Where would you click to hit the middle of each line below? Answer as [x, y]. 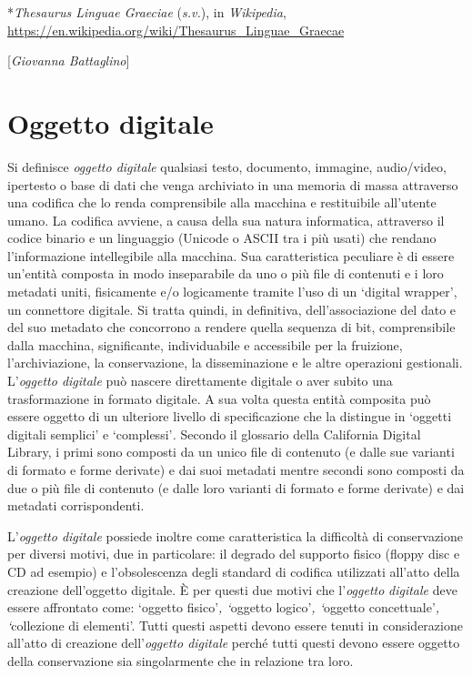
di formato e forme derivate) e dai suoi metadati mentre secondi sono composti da [236, 469]
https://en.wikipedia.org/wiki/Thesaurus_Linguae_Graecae [176, 30]
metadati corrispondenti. [76, 505]
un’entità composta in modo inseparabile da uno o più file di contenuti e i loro [226, 273]
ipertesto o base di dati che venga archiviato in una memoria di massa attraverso [233, 184]
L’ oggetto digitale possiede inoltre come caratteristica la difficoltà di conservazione [235, 535]
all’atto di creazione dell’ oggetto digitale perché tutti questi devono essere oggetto [234, 643]
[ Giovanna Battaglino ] [69, 61]
